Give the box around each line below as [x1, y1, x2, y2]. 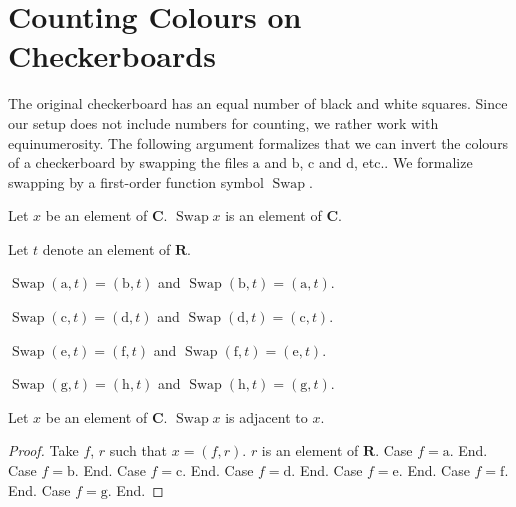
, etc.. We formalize [354, 152, 473, 173]
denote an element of [42, 238, 171, 259]
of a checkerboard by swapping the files [8, 152, 249, 173]
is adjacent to [225, 406, 308, 427]
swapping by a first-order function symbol [8, 171, 264, 192]
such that [109, 440, 168, 461]
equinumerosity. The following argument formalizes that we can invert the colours [8, 132, 509, 153]
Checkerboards [8, 35, 216, 76]
